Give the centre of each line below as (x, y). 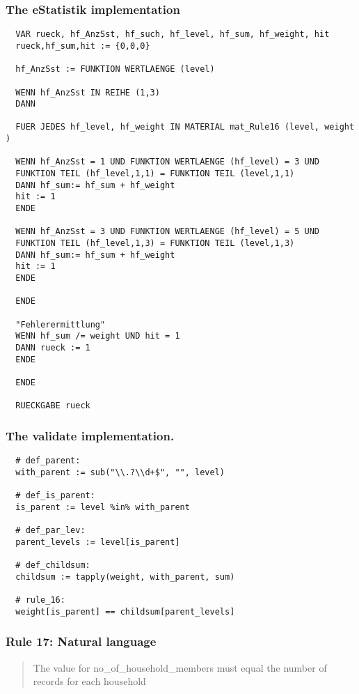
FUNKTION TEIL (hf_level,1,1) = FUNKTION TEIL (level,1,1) (155, 174)
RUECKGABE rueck (53, 406)
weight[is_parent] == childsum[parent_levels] (125, 611)
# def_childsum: (53, 565)
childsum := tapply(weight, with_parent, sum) (125, 577)
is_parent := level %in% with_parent (103, 507)
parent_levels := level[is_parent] (98, 542)
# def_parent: (48, 461)
